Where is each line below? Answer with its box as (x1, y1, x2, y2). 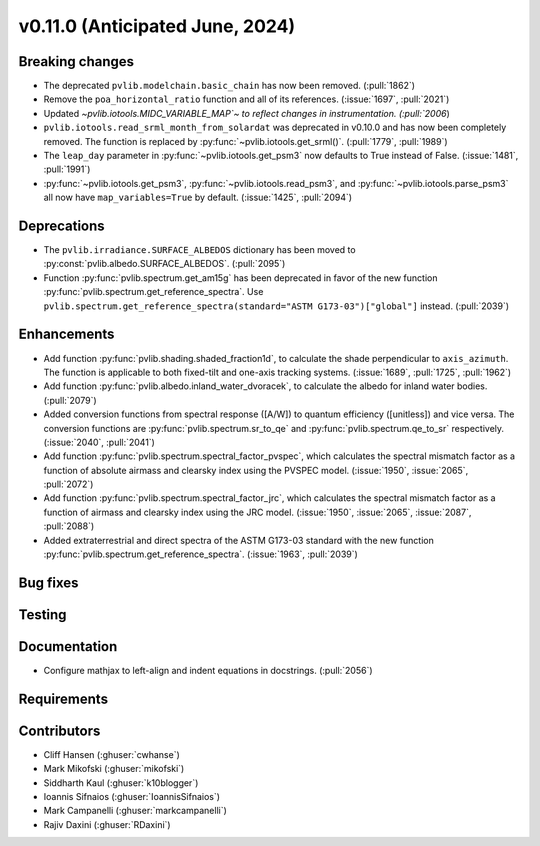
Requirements (18, 690, 109, 707)
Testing (18, 606, 67, 623)
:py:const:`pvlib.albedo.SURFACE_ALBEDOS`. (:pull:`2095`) (43, 258, 286, 270)
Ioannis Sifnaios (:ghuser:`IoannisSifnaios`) (43, 791, 220, 803)
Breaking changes (18, 53, 135, 70)
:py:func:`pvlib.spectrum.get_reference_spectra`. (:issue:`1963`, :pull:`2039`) (43, 548, 359, 560)
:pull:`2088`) (43, 520, 95, 532)
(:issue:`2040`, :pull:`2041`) (43, 436, 155, 448)
